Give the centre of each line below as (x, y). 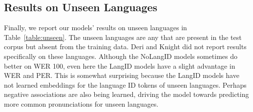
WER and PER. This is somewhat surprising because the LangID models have (122, 75)
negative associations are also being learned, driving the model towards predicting (126, 94)
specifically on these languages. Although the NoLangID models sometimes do (121, 56)
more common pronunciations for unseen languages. (81, 103)
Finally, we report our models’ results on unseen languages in (95, 28)
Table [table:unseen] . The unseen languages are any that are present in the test (123, 37)
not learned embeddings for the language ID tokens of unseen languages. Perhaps (125, 84)
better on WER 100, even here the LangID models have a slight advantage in (120, 65)
